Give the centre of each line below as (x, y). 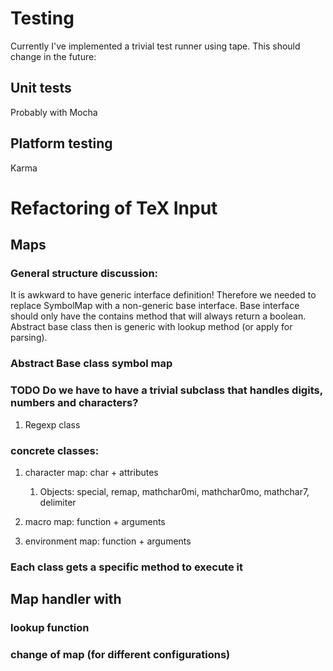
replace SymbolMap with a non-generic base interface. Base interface (155, 306)
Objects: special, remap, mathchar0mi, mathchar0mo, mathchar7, (174, 491)
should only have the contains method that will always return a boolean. (158, 316)
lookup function (50, 628)
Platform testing (61, 143)
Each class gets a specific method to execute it (126, 567)
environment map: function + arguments (108, 541)
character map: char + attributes (91, 472)
